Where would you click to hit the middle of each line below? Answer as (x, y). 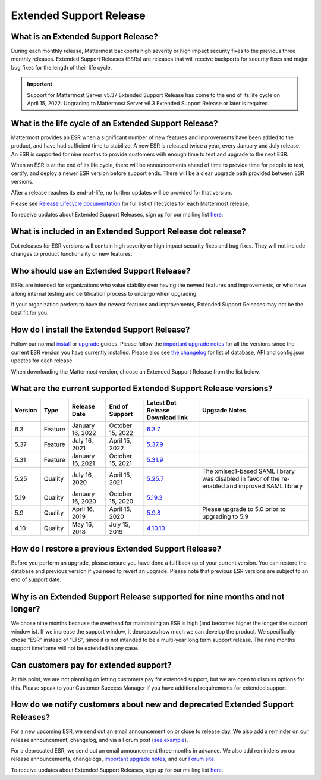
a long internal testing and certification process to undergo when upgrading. (105, 293)
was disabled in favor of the (241, 479)
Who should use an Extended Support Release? (101, 271)
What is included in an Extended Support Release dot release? (128, 231)
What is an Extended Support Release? (85, 37)
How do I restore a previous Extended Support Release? (116, 548)
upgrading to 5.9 (226, 516)
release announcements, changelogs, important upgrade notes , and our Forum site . (114, 759)
